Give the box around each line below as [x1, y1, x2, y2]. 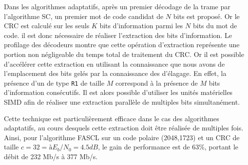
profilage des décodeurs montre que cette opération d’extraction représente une [4, 39, 240, 50]
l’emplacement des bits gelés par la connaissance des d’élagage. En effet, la [4, 68, 227, 78]
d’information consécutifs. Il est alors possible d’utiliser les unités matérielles [4, 87, 233, 97]
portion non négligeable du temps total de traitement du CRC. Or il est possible [4, 49, 244, 59]
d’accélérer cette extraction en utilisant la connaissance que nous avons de [4, 58, 225, 69]
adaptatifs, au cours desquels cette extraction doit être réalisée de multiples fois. [4, 123, 244, 133]
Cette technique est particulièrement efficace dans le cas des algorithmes [4, 113, 219, 123]
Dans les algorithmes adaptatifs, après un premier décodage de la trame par [4, 1, 230, 11]
